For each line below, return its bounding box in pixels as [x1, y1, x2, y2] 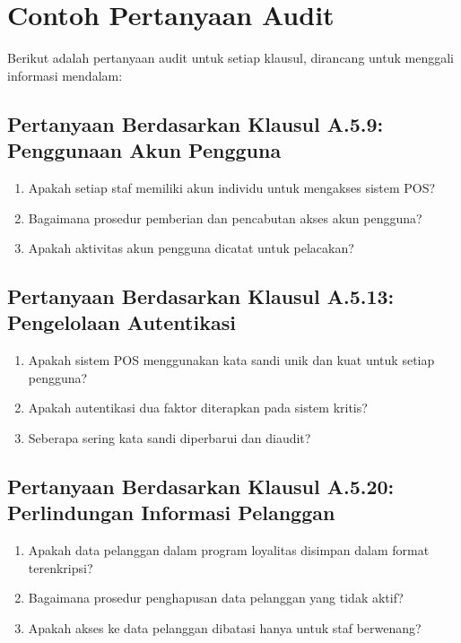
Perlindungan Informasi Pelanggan [7, 499, 335, 526]
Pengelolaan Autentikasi [7, 308, 236, 336]
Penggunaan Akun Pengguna [7, 136, 282, 164]
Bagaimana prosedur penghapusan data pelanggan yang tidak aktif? [28, 588, 404, 607]
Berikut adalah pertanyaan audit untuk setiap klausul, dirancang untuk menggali [7, 48, 454, 67]
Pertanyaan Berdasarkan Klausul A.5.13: [7, 282, 395, 310]
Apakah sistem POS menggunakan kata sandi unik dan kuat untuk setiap [28, 351, 435, 369]
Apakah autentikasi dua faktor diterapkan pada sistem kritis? [28, 398, 368, 417]
